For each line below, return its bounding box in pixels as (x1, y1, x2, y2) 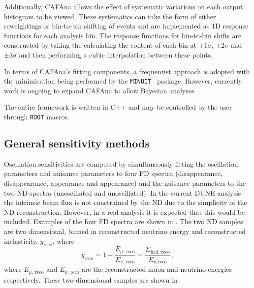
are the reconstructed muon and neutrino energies (82, 264, 232, 274)
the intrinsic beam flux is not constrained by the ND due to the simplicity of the (4, 197, 247, 207)
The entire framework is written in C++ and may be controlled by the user (4, 102, 232, 112)
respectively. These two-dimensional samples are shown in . (4, 274, 182, 285)
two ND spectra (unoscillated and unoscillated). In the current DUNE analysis (4, 187, 241, 198)
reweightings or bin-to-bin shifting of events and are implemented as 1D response (4, 21, 249, 31)
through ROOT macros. (4, 112, 70, 121)
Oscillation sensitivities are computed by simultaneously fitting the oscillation (4, 158, 238, 169)
